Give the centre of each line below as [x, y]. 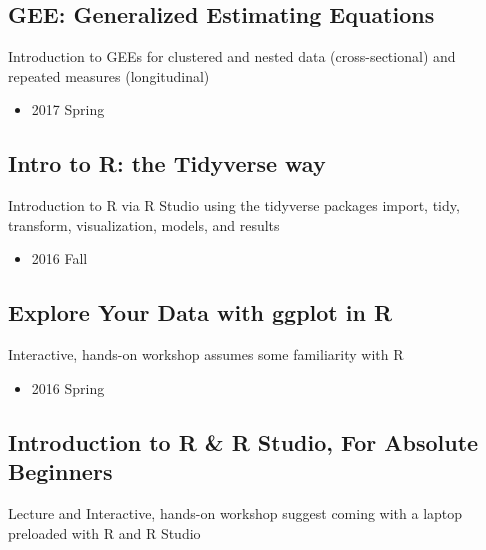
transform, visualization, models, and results [144, 224]
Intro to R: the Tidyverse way [167, 163]
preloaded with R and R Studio [104, 532]
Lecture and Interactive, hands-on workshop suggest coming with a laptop [235, 512]
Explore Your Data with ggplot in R [200, 312]
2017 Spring [68, 109]
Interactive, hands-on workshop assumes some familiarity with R [206, 354]
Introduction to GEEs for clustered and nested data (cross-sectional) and [232, 56]
